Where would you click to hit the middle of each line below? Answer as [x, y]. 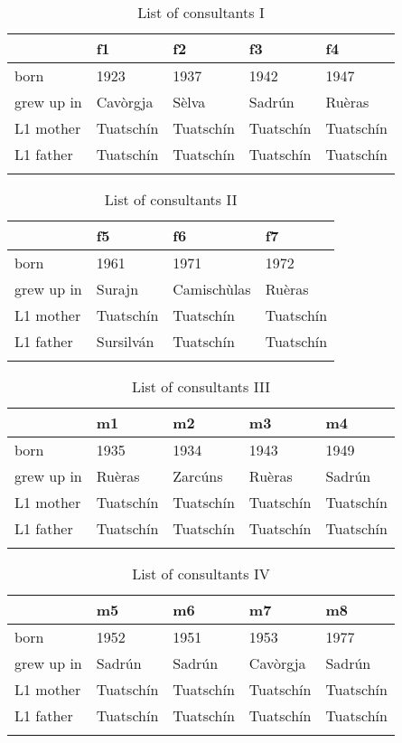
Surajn [117, 289]
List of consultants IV [201, 574]
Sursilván [125, 341]
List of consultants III [201, 386]
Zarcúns [198, 476]
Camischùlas [212, 289]
